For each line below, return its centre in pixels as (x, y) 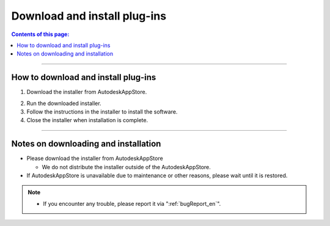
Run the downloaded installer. (64, 103)
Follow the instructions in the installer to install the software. (102, 112)
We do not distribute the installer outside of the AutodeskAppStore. (126, 167)
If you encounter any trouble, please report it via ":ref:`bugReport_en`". (132, 203)
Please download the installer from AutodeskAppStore (95, 158)
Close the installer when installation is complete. (87, 120)
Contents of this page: (40, 34)
